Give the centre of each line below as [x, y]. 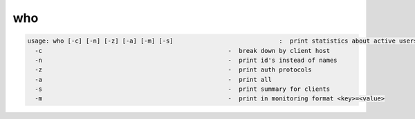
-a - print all [154, 79]
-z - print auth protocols [174, 70]
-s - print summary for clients [183, 89]
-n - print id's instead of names [186, 60]
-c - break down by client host [183, 51]
